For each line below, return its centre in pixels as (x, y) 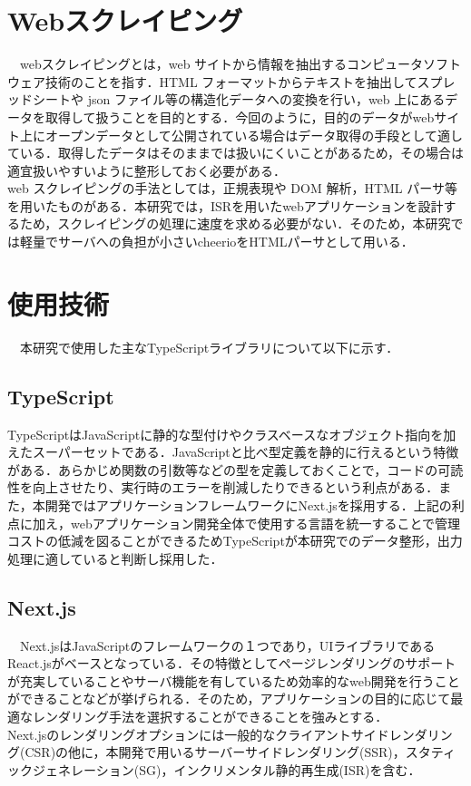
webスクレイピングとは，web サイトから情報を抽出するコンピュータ (221, 64)
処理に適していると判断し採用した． (115, 558)
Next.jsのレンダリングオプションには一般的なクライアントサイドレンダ (217, 734)
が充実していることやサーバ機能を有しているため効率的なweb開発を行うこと (234, 680)
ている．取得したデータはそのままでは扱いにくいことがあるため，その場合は (236, 153)
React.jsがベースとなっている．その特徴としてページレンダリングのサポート (232, 663)
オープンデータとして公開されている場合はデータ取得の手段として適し (254, 135)
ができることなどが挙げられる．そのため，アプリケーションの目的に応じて (229, 699)
